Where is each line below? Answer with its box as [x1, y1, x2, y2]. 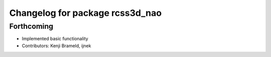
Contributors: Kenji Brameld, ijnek [22, 43, 91, 49]
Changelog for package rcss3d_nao [9, 7, 162, 18]
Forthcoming [9, 22, 54, 31]
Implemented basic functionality [22, 36, 88, 42]
